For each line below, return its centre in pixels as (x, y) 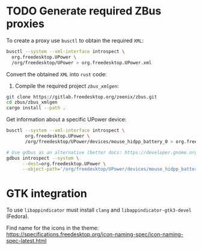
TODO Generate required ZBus (84, 11)
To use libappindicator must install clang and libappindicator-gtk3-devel (99, 210)
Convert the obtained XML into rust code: (57, 74)
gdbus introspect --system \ (43, 158)
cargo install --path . (36, 108)
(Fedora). (18, 216)
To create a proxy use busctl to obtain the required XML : (75, 40)
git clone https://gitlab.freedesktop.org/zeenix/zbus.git (82, 97)
